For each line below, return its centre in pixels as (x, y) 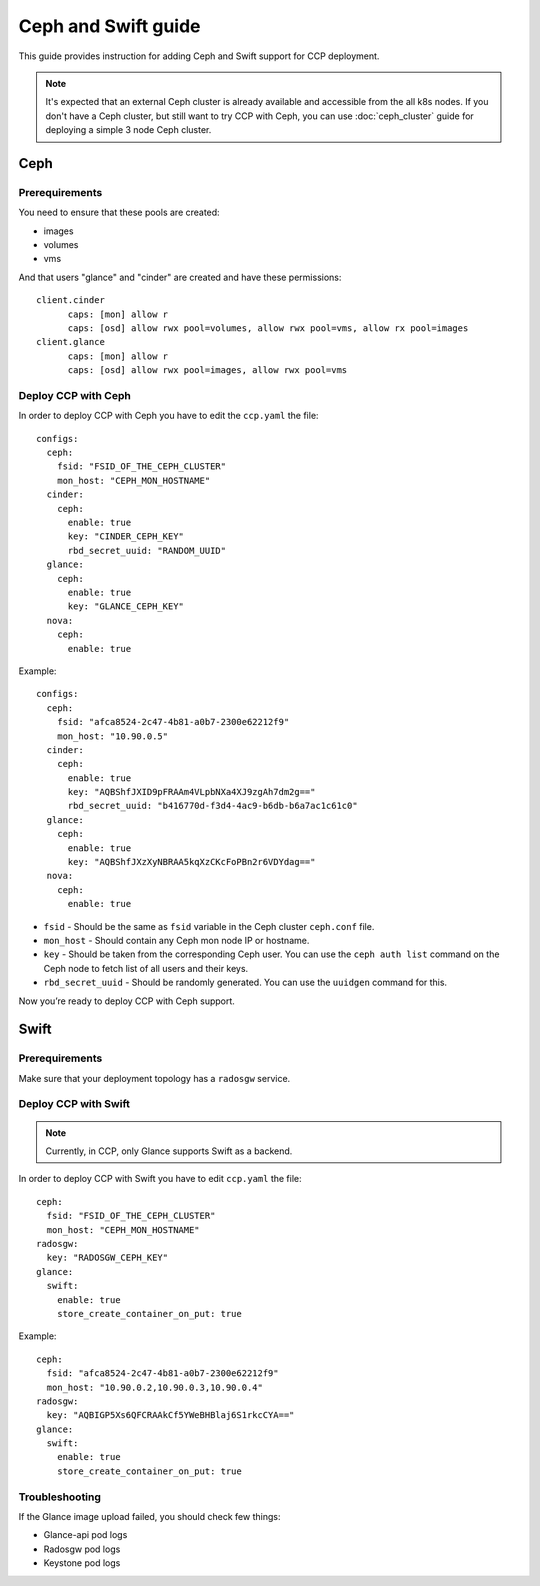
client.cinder (70, 300)
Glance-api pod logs (85, 1535)
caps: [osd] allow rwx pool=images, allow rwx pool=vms (207, 370)
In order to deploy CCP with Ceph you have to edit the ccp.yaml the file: (168, 416)
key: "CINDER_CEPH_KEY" (126, 536)
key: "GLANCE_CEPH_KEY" (126, 606)
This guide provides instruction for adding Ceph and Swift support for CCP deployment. (199, 56)
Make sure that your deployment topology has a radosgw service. (154, 1078)
